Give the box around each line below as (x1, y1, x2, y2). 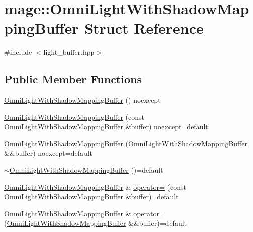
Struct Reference (84, 18, 204, 38)
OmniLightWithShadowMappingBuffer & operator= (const (4, 181, 186, 192)
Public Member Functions (4, 71, 142, 87)
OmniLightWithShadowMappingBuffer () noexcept (4, 95, 161, 105)
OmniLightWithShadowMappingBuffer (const (4, 111, 145, 122)
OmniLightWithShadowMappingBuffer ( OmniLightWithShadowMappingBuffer (4, 138, 247, 148)
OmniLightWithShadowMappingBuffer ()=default (9, 165, 163, 175)
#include (4, 47, 32, 57)
